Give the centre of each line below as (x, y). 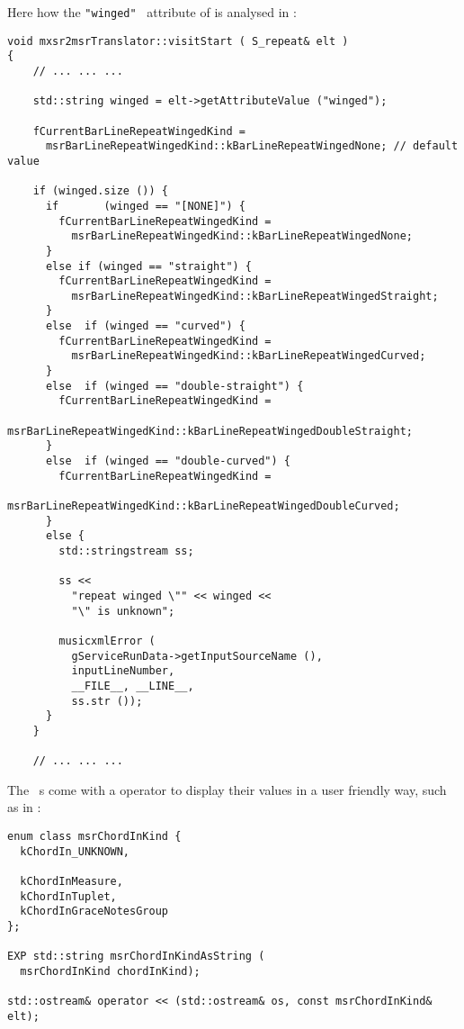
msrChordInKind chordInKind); (110, 971)
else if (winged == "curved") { (145, 326)
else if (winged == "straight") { (149, 266)
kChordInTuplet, (68, 896)
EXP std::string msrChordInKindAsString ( (136, 957)
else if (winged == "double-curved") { (168, 461)
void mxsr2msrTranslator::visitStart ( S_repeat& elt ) (178, 41)
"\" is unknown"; (123, 611)
